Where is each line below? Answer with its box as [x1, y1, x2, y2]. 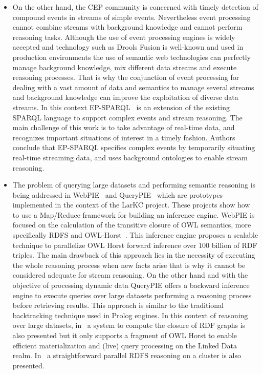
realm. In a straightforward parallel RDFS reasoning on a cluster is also [12, 350, 241, 361]
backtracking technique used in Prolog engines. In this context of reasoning [12, 309, 248, 320]
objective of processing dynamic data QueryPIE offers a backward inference [12, 280, 250, 290]
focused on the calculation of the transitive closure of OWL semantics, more [12, 219, 251, 230]
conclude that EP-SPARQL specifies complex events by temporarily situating [12, 142, 255, 153]
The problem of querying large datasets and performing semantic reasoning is [12, 179, 256, 190]
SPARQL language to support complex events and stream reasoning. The [12, 112, 243, 122]
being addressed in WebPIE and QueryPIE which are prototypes [12, 189, 223, 200]
